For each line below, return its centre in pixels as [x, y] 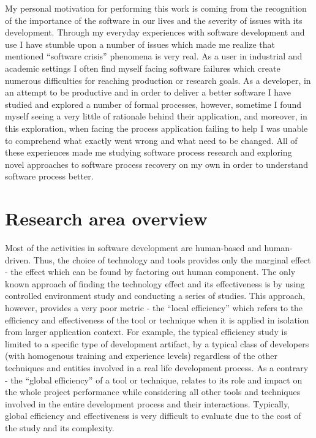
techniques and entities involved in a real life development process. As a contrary [157, 367]
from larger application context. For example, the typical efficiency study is [146, 332]
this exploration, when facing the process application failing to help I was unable [156, 128]
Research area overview [106, 218]
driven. [18, 259]
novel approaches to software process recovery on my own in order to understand [156, 164]
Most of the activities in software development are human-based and [133, 248]
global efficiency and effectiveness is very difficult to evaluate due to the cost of [153, 416]
